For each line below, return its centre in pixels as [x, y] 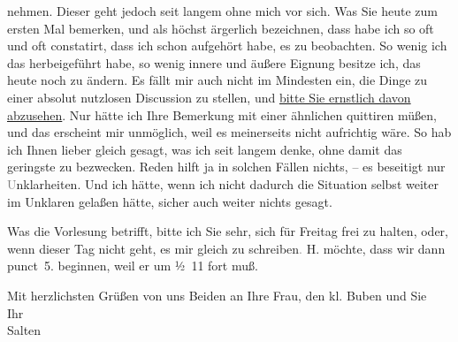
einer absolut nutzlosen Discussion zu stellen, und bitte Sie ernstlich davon [209, 97]
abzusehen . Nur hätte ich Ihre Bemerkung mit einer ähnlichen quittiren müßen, [222, 114]
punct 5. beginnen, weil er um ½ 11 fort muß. [133, 266]
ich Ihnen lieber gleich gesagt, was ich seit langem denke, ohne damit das [205, 149]
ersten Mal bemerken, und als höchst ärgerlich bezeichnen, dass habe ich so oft [221, 28]
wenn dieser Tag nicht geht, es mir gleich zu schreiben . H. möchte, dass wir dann [226, 248]
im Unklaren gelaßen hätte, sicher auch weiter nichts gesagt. [170, 201]
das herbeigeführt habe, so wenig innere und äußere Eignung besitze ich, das [214, 62]
